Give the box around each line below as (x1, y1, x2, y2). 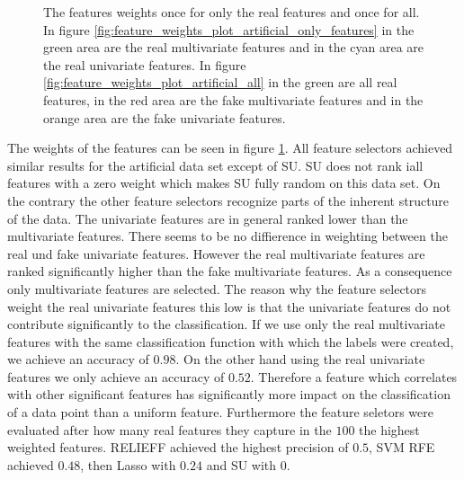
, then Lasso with (80, 455, 176, 474)
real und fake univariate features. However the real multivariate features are (7, 244, 425, 262)
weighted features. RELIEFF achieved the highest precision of (7, 438, 349, 457)
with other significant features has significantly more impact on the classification (7, 385, 451, 404)
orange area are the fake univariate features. (43, 108, 286, 127)
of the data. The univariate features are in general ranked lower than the (7, 209, 408, 227)
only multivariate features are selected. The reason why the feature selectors (7, 279, 427, 298)
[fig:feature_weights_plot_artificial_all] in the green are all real (43, 73, 397, 92)
